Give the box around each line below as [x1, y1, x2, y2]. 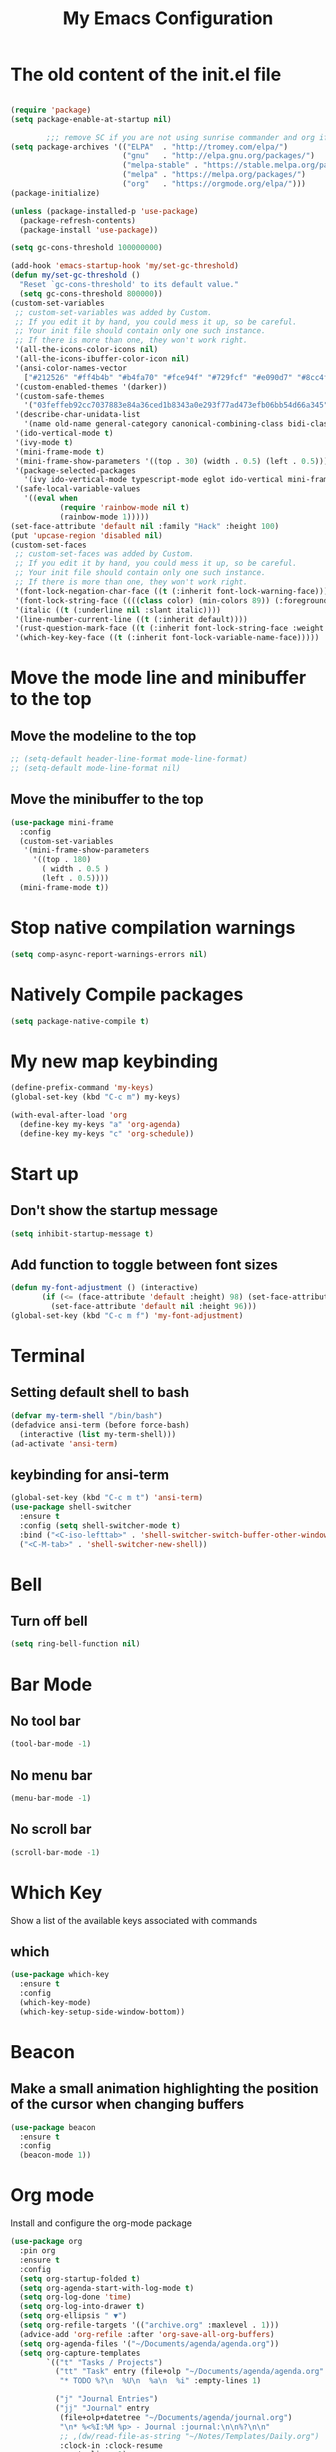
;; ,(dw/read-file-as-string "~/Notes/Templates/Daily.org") [59, 2431, 320, 2441]
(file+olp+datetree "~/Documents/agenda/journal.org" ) [59, 2412, 293, 2422]
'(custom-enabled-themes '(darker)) [14, 382, 168, 392]
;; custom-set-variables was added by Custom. [14, 307, 213, 317]
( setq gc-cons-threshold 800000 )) [19, 288, 163, 299]
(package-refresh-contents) [19, 215, 137, 226]
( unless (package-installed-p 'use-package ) [10, 206, 199, 216]
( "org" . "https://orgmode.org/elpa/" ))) [121, 179, 307, 189]
